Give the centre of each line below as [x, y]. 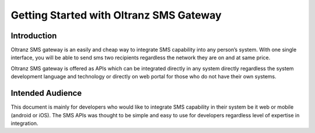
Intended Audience [46, 93]
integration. [24, 123]
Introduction [34, 36]
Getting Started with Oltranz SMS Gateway [116, 15]
